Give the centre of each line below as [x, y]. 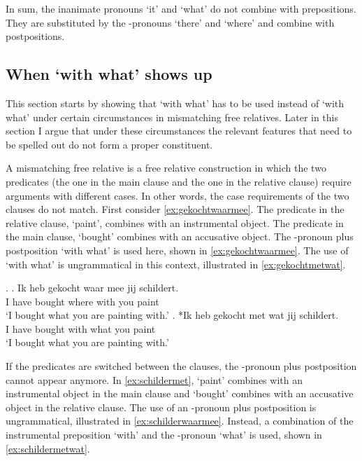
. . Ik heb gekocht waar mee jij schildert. [92, 288]
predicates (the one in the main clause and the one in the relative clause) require [179, 181]
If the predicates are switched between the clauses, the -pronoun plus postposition [181, 366]
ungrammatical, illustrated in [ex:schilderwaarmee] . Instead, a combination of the [180, 421]
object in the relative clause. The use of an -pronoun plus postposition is [161, 407]
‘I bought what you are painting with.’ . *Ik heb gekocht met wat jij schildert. [172, 315]
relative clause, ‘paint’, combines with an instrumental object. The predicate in [175, 222]
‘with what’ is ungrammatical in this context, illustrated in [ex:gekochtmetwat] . [176, 264]
